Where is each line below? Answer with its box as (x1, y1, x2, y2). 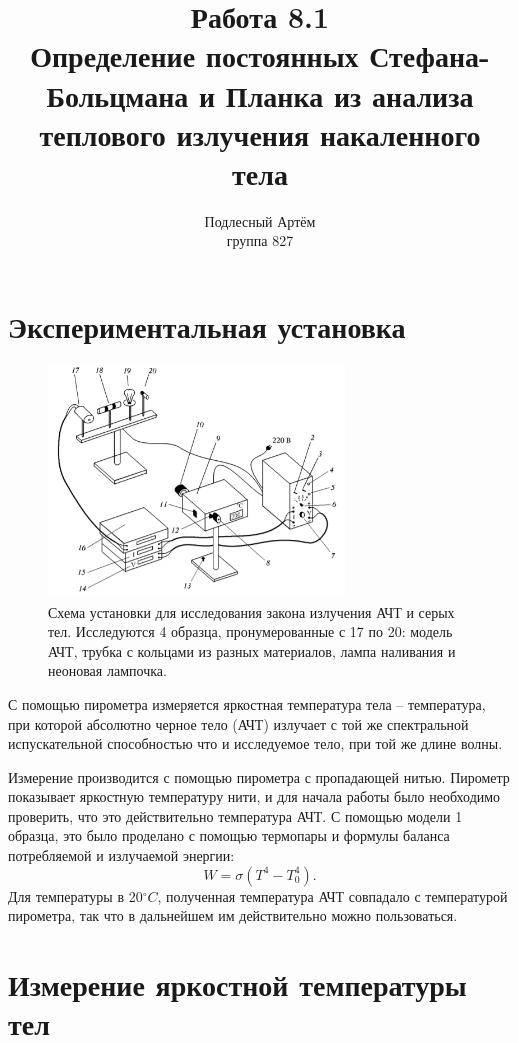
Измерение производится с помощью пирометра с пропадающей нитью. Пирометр (8, 766, 510, 787)
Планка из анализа (225, 74, 474, 115)
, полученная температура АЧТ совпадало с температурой (157, 885, 508, 906)
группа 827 (226, 230, 294, 251)
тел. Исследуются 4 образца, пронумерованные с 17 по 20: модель (48, 621, 453, 642)
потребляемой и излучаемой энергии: (8, 845, 235, 866)
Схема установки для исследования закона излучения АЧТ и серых (48, 601, 455, 622)
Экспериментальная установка (8, 306, 406, 347)
